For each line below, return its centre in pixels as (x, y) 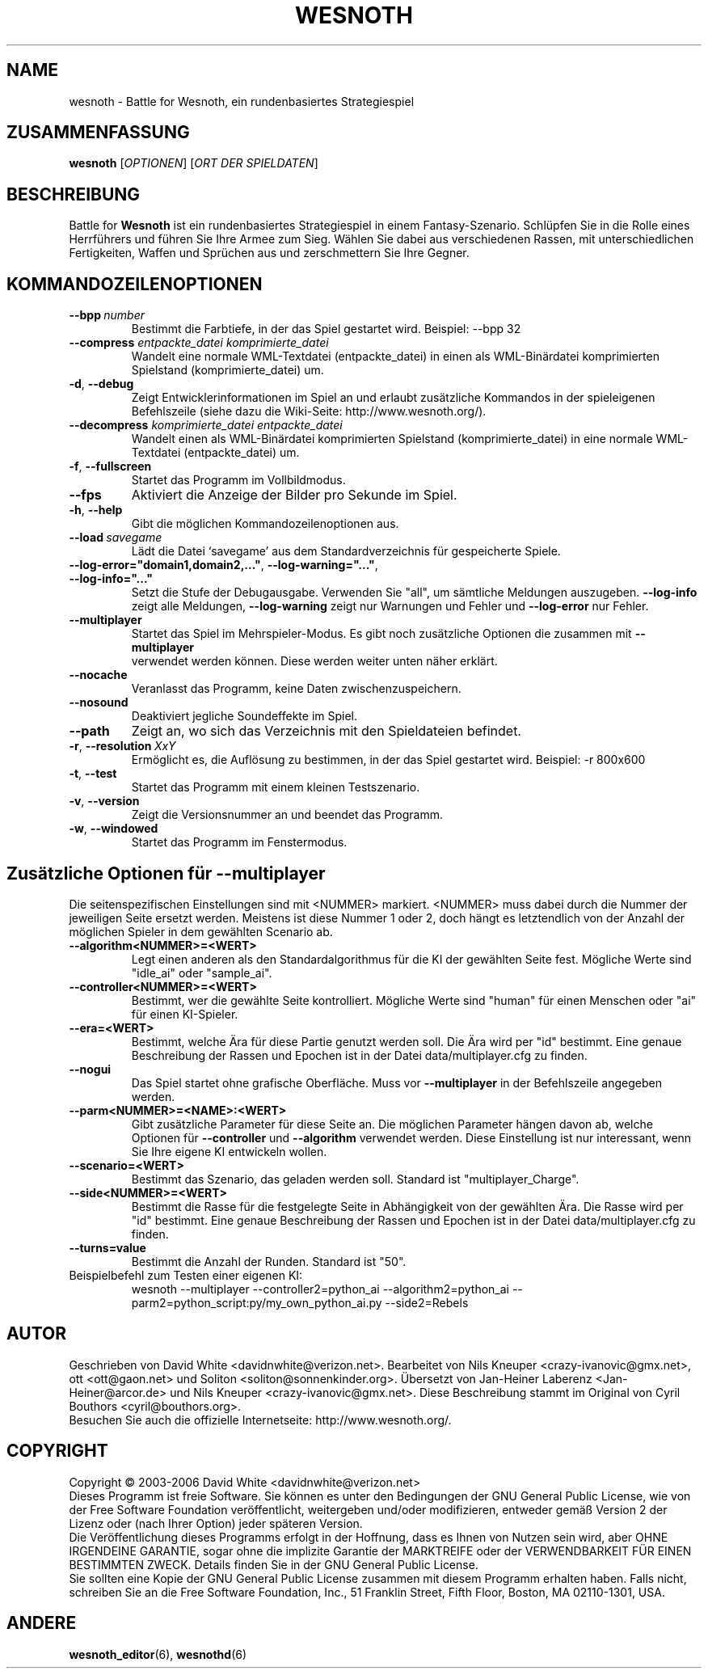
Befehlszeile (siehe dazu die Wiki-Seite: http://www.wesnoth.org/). (309, 411)
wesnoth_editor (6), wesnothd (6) (158, 1654)
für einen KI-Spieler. (185, 1014)
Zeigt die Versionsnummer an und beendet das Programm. (287, 815)
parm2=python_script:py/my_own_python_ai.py (257, 1302)
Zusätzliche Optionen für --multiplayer (166, 873)
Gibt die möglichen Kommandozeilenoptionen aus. (265, 524)
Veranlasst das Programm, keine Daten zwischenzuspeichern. (296, 689)
